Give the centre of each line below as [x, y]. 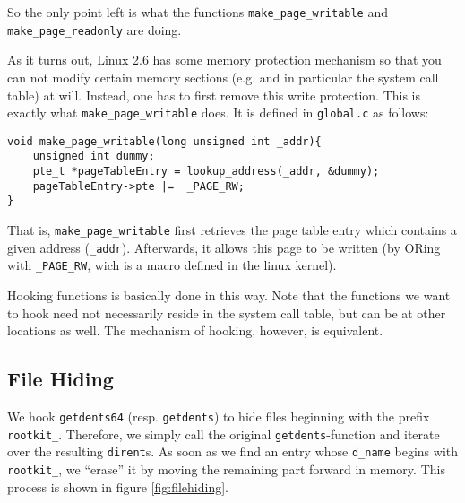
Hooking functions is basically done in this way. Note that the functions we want [229, 295]
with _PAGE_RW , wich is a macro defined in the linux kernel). [172, 265]
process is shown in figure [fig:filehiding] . [118, 486]
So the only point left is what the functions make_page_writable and [198, 12]
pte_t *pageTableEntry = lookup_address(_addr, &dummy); [206, 172]
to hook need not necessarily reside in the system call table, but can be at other [227, 312]
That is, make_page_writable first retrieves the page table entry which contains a [232, 230]
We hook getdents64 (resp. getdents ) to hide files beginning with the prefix [219, 416]
